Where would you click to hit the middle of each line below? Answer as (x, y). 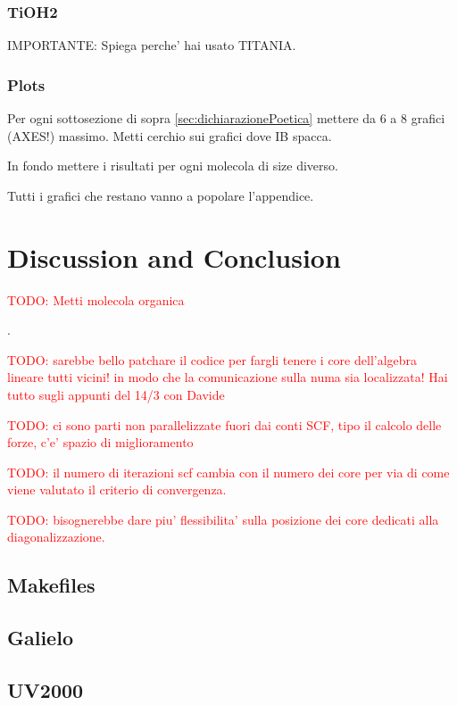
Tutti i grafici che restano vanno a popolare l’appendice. (161, 195)
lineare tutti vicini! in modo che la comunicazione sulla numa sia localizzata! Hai (228, 377)
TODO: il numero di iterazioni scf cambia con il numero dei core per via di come (228, 472)
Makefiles (51, 585)
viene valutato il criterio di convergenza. (117, 489)
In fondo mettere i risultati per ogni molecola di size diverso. (173, 166)
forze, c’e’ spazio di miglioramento (100, 442)
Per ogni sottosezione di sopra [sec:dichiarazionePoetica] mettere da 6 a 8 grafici (226, 118)
